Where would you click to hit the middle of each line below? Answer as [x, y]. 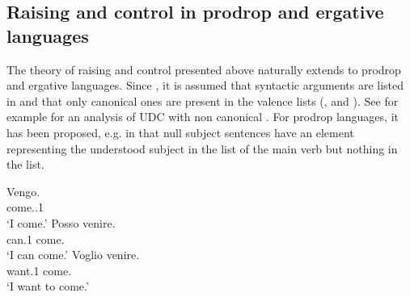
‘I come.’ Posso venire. [61, 222]
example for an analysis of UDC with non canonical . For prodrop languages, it [203, 117]
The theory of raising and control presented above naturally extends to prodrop [204, 69]
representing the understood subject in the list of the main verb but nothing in [202, 148]
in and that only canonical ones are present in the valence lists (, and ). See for [203, 100]
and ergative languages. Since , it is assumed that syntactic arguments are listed [205, 85]
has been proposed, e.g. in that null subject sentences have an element [180, 132]
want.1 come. [39, 270]
